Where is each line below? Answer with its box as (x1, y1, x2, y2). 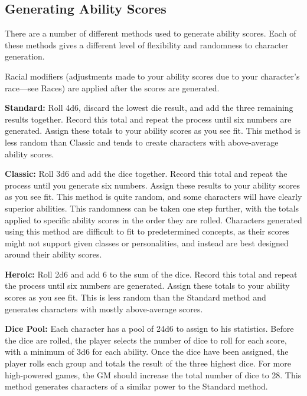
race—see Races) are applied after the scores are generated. (5, 81, 220, 94)
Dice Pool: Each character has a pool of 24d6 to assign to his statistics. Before (5, 322, 294, 335)
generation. (5, 50, 45, 62)
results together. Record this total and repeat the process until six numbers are (5, 113, 292, 125)
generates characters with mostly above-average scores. (5, 302, 203, 315)
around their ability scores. (5, 248, 102, 260)
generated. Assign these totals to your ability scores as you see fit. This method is (5, 124, 301, 137)
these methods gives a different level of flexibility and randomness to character (5, 38, 289, 51)
